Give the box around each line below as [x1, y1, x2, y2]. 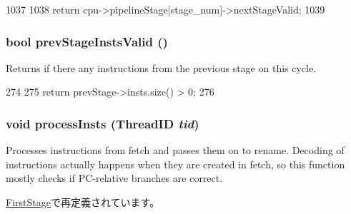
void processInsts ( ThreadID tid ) [6, 114, 199, 132]
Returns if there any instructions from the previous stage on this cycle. [6, 60, 317, 75]
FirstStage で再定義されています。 [6, 195, 160, 209]
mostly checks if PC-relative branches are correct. [6, 170, 223, 185]
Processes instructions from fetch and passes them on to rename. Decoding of [6, 143, 345, 158]
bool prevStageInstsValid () [6, 32, 168, 50]
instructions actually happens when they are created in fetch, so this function [6, 156, 345, 171]
